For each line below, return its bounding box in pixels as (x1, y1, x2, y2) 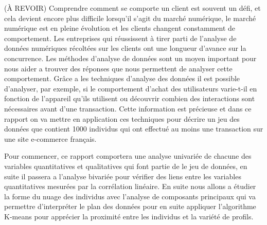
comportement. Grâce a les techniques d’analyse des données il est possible (4, 73, 240, 84)
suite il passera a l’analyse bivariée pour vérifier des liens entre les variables (4, 171, 241, 181)
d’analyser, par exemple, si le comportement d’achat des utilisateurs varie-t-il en (4, 83, 257, 93)
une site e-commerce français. (4, 133, 97, 144)
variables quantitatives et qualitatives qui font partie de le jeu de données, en (4, 160, 247, 171)
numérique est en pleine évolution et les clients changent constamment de (4, 23, 236, 33)
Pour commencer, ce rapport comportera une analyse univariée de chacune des (4, 151, 252, 161)
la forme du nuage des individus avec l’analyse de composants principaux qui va (4, 191, 256, 201)
